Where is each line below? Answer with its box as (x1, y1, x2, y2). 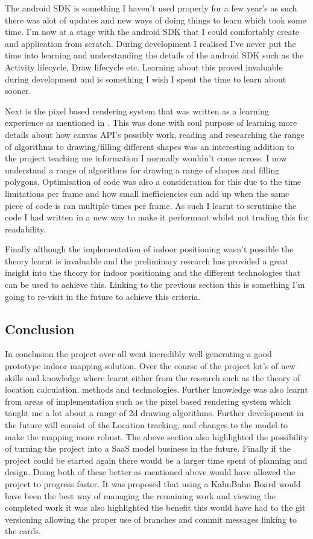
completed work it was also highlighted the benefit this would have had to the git (5, 501, 306, 514)
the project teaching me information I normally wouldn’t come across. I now (5, 152, 287, 164)
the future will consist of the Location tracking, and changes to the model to (5, 419, 288, 431)
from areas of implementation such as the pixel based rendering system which (5, 394, 291, 407)
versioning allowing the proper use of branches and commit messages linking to (5, 513, 297, 525)
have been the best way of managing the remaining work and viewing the (5, 489, 276, 502)
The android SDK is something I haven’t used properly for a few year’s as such (5, 2, 297, 14)
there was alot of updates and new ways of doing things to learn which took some (5, 13, 306, 26)
